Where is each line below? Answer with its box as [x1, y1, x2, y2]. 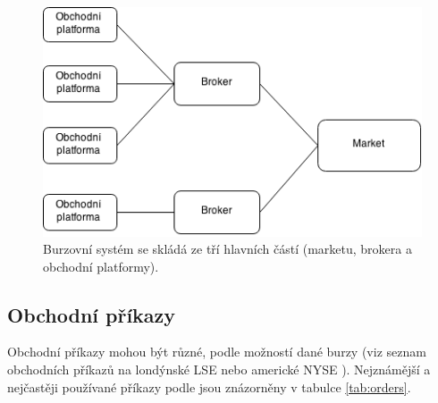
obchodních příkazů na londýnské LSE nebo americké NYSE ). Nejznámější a [7, 360, 431, 379]
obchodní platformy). [43, 256, 159, 275]
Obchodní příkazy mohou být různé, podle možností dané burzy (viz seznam [7, 342, 426, 361]
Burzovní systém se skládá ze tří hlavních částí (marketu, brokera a [43, 239, 412, 258]
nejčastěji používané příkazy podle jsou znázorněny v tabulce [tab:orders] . [7, 377, 411, 396]
